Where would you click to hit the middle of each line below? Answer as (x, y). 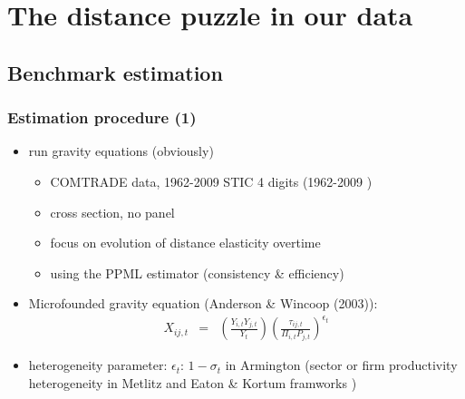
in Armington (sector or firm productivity (341, 365)
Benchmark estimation (115, 72)
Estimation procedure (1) (102, 117)
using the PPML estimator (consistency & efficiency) (197, 272)
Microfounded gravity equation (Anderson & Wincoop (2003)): (203, 303)
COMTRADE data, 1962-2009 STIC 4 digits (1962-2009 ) (211, 181)
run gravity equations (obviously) (121, 151)
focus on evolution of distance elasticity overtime (185, 243)
